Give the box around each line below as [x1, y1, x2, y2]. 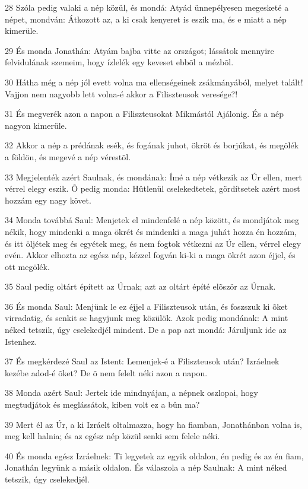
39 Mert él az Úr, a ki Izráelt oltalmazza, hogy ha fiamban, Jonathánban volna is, [5, 418, 302, 430]
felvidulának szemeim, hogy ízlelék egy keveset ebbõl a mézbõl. [5, 56, 234, 68]
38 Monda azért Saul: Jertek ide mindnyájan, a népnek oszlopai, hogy [5, 386, 258, 399]
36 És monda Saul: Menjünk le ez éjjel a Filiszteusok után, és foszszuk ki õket [5, 300, 288, 312]
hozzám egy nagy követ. [5, 193, 91, 206]
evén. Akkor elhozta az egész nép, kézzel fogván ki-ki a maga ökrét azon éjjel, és [5, 249, 296, 261]
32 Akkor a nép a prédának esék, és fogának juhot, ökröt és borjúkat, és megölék [5, 139, 299, 151]
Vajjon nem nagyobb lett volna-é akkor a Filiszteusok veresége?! [5, 87, 238, 100]
